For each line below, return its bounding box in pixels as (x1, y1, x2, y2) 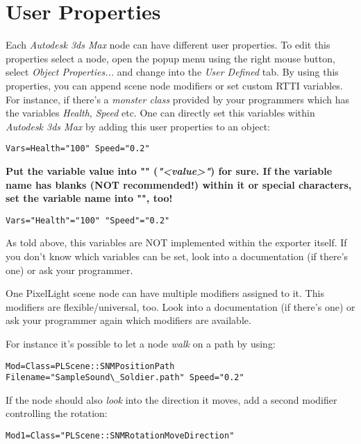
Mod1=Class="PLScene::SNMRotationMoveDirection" (6, 431, 235, 441)
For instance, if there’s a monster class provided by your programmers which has (6, 92, 350, 106)
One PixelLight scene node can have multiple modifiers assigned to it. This (6, 286, 324, 300)
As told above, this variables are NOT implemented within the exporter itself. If (6, 235, 347, 250)
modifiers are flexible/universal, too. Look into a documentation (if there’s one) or (6, 299, 355, 314)
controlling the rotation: (6, 406, 108, 420)
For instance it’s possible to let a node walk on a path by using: (6, 336, 276, 350)
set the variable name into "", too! (6, 191, 173, 205)
